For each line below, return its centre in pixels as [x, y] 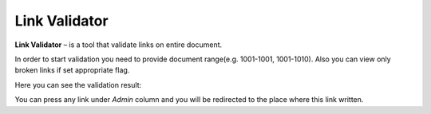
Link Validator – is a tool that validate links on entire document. [119, 45]
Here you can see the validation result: [78, 85]
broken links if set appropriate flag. [72, 70]
